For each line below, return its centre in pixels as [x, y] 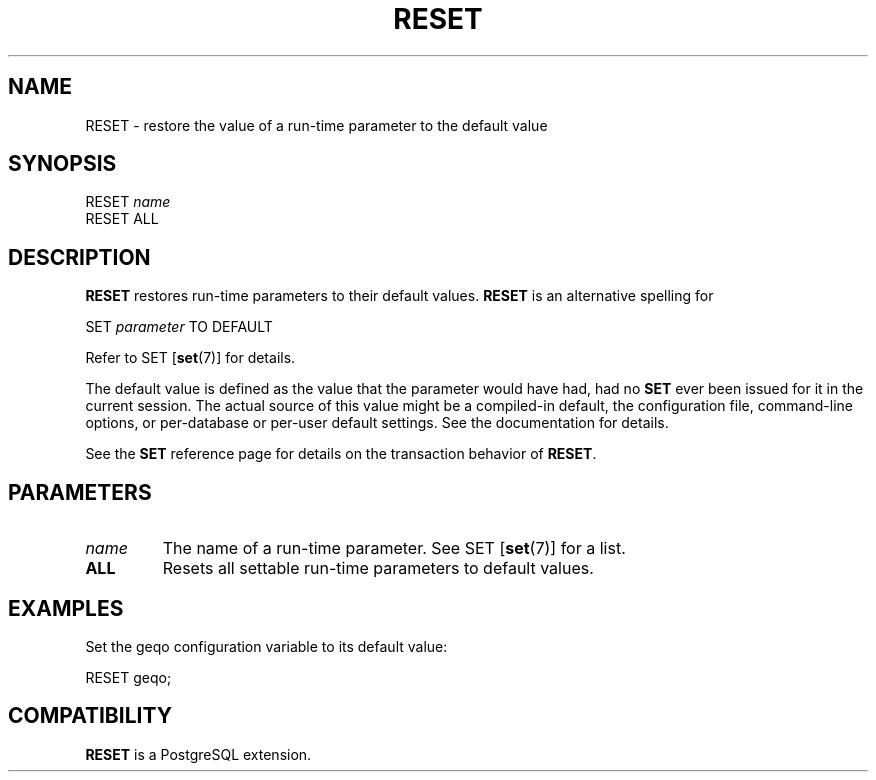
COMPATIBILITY [90, 716]
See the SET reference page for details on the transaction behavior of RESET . [341, 454]
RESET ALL [122, 219]
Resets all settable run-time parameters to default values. [378, 568]
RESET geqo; [128, 677]
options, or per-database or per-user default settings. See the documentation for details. [377, 423]
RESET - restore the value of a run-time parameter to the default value [316, 125]
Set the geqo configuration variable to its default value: [266, 646]
